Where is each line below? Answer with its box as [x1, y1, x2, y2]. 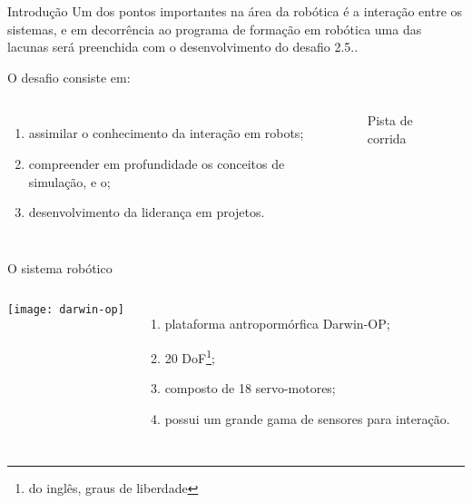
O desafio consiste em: [7, 67, 131, 86]
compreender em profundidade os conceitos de [28, 153, 285, 173]
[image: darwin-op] [7, 303, 124, 317]
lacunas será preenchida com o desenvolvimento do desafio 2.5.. [7, 37, 359, 56]
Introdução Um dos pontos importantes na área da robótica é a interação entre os [7, 2, 463, 20]
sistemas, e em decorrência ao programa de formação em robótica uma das [7, 19, 422, 38]
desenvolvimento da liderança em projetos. [28, 202, 265, 222]
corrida [367, 128, 407, 147]
